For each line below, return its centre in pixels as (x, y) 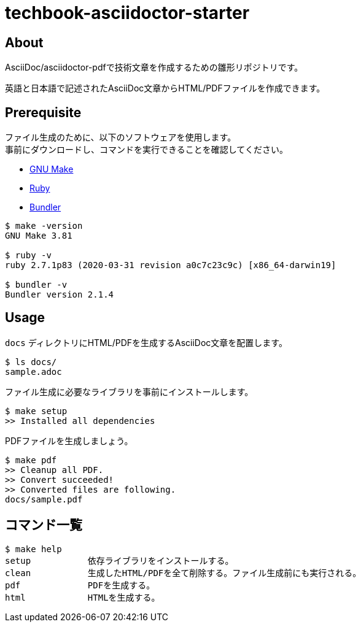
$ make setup (36, 411)
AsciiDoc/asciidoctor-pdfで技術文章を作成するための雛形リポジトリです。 (154, 67)
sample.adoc (33, 371)
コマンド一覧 (44, 525)
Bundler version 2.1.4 (60, 295)
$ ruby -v (28, 256)
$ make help (33, 549)
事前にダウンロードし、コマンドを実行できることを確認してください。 (146, 150)
